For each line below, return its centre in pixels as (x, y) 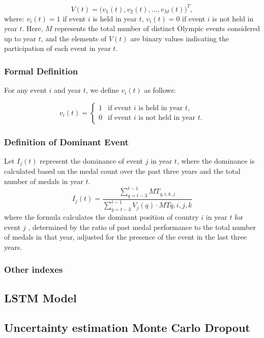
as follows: (160, 90)
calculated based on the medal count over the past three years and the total (122, 171)
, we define (102, 90)
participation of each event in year (57, 48)
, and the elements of (74, 38)
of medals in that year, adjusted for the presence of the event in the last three (125, 237)
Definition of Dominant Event (66, 141)
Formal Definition (41, 71)
